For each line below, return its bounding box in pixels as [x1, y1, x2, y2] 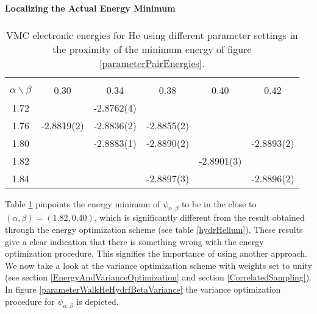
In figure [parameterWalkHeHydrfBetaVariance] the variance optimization [5, 282, 281, 295]
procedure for [5, 294, 55, 307]
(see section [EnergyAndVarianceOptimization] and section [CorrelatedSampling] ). [5, 271, 312, 284]
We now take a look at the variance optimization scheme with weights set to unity [5, 259, 312, 271]
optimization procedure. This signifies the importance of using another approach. [5, 247, 307, 260]
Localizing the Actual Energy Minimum [5, 2, 176, 14]
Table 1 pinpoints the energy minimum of [5, 197, 160, 210]
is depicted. [76, 294, 119, 307]
